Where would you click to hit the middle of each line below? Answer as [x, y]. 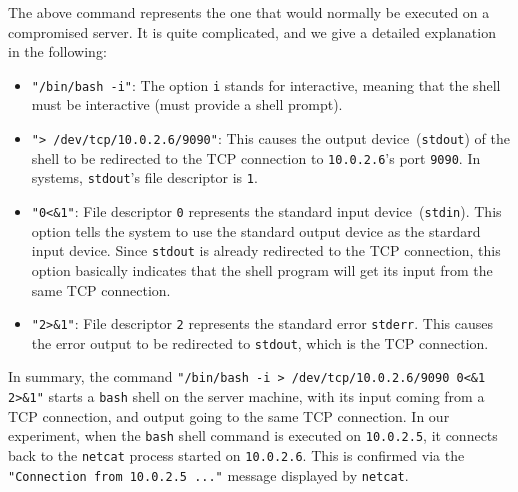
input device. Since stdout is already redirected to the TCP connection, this [266, 250]
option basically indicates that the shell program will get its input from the [262, 269]
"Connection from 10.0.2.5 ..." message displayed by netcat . [208, 474]
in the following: [57, 51]
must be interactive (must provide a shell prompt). [187, 104]
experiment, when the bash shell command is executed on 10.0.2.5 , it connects [253, 435]
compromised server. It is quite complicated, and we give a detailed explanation [252, 31]
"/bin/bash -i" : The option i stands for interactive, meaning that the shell [266, 84]
